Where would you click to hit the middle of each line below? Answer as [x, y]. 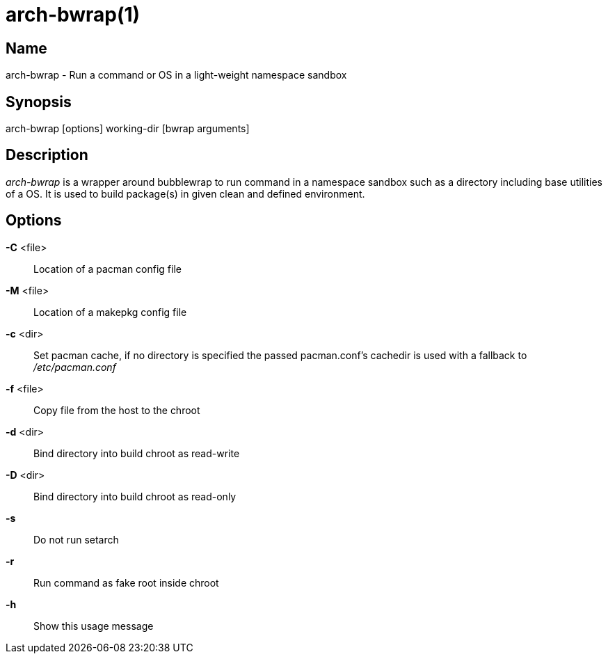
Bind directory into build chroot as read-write [137, 453]
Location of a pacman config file [107, 269]
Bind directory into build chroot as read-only [135, 496]
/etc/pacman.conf [75, 367]
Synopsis [39, 102]
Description [47, 155]
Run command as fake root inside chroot [126, 582]
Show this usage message [94, 626]
